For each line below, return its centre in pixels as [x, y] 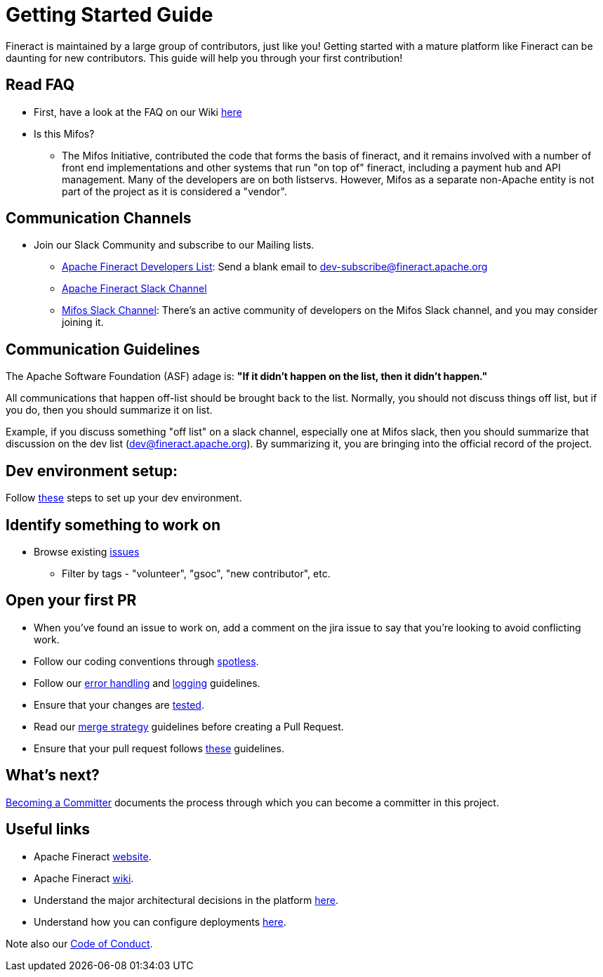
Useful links [48, 830]
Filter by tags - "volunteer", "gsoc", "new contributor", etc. [196, 573]
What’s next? [53, 775]
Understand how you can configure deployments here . [160, 922]
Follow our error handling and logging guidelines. [147, 683]
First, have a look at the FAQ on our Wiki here [138, 112]
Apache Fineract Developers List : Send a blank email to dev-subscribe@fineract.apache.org [275, 267]
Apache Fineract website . [93, 856]
